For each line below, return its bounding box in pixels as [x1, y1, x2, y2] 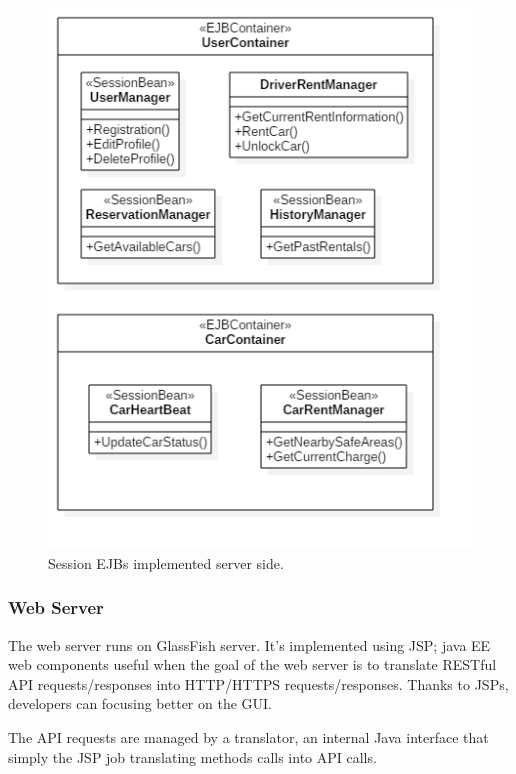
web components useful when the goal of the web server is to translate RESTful [8, 654, 497, 675]
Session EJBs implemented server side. [48, 552, 284, 573]
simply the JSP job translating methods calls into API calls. [8, 746, 377, 767]
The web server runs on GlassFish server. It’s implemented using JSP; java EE [8, 634, 491, 655]
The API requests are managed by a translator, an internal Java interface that [8, 727, 489, 748]
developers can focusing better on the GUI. [8, 693, 272, 714]
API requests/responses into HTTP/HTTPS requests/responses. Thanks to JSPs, [8, 673, 509, 694]
